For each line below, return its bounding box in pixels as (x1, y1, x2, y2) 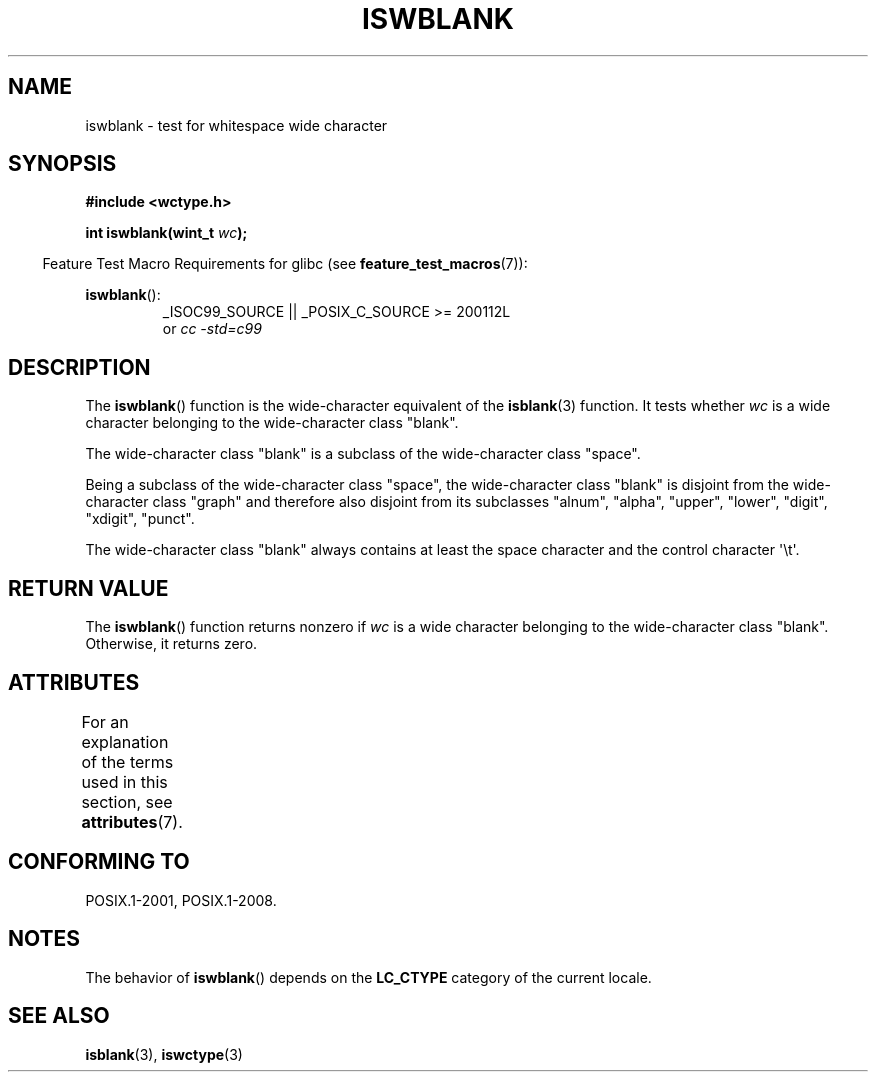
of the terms (81, 751, 174, 772)
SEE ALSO (8, 1003, 110, 1029)
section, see (81, 791, 173, 812)
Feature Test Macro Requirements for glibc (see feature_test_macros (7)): (42, 255, 528, 273)
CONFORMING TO (8, 849, 190, 875)
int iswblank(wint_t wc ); (85, 224, 248, 242)
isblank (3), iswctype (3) (85, 1045, 243, 1063)
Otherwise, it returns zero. (85, 635, 258, 653)
